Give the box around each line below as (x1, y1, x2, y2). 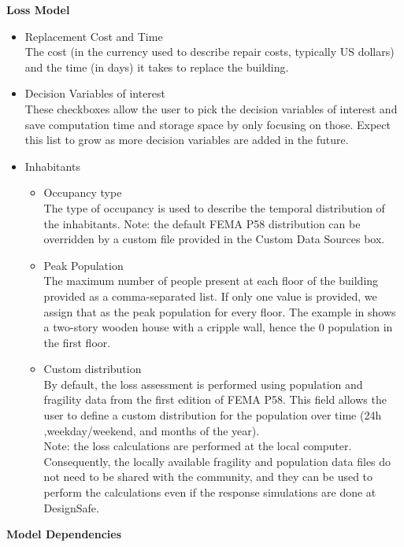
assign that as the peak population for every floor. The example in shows (43, 303, 396, 320)
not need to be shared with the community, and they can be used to (43, 468, 373, 485)
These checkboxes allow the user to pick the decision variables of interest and (24, 100, 398, 116)
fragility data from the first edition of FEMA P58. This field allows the (43, 391, 387, 408)
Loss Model (6, 2, 70, 17)
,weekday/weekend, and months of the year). (43, 422, 260, 438)
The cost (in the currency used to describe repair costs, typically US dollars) (24, 43, 395, 60)
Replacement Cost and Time (24, 28, 163, 44)
